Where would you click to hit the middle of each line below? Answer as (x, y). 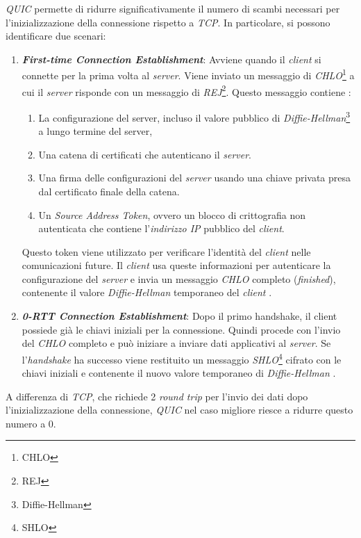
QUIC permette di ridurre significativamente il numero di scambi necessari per (173, 8)
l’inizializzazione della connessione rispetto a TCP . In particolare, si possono (168, 22)
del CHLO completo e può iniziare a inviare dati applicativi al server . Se (176, 343)
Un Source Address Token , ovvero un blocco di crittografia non (172, 214)
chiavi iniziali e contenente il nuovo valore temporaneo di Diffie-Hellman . (179, 373)
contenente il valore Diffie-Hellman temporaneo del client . (147, 292)
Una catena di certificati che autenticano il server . (145, 154)
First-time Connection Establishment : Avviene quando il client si (171, 59)
